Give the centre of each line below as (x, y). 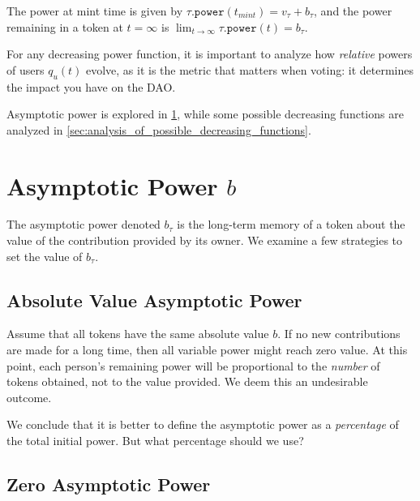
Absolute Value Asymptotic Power (154, 300)
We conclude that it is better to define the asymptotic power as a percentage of (203, 424)
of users (26, 69)
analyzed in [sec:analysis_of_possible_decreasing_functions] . (159, 129)
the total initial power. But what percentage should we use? (155, 441)
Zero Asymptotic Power (109, 484)
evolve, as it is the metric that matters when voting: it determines (250, 69)
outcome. (29, 397)
